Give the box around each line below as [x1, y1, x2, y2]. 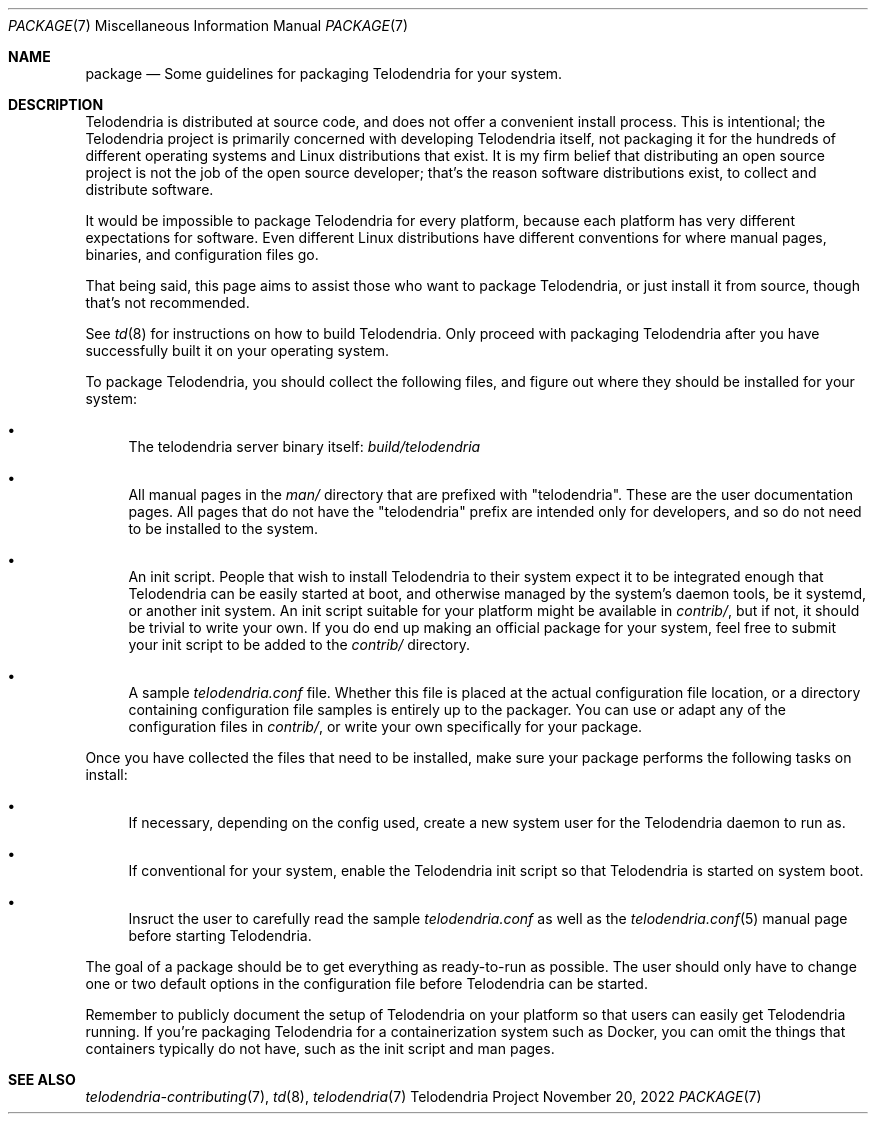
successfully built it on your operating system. [85, 342, 390, 359]
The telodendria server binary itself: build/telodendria [128, 438, 481, 455]
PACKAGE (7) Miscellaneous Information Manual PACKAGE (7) [8, 17, 409, 34]
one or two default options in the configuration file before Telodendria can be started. [85, 975, 648, 992]
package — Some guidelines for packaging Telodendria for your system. [85, 65, 563, 82]
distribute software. [85, 181, 214, 198]
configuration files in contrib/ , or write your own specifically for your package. [128, 718, 643, 735]
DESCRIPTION [8, 96, 104, 113]
